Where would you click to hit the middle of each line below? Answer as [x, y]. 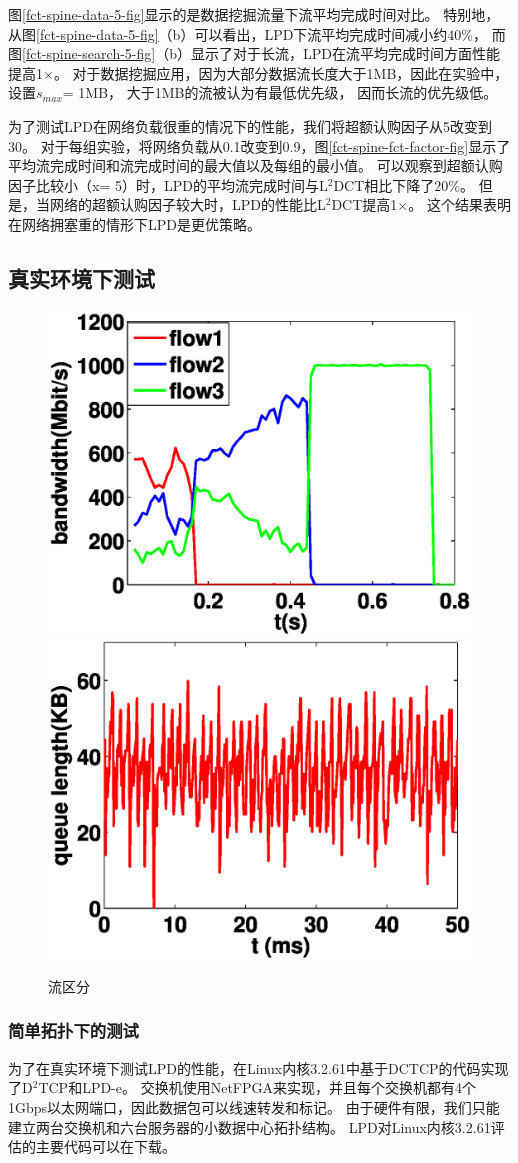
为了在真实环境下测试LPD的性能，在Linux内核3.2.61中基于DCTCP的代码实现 [258, 1067]
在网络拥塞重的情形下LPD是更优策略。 [134, 223]
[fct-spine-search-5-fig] [89, 53]
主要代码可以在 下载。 [105, 1146]
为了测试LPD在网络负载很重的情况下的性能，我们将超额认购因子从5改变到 [250, 125]
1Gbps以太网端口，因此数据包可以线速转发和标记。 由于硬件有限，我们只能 [254, 1106]
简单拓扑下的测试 [73, 1030]
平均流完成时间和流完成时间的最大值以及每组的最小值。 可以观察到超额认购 [255, 165]
